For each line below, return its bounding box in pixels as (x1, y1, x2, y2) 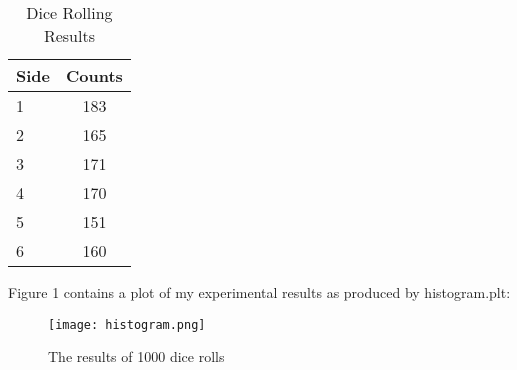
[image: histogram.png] (48, 317, 206, 332)
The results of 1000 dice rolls (48, 346, 225, 367)
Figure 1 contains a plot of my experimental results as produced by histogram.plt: (8, 282, 511, 302)
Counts (65, 64, 123, 87)
